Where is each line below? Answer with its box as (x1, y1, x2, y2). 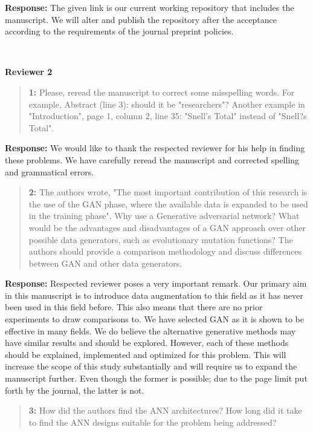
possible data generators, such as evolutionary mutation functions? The (28, 233, 293, 246)
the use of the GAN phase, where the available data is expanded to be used (28, 197, 308, 210)
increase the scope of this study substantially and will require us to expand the (5, 360, 297, 373)
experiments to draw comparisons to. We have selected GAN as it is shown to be (5, 313, 304, 325)
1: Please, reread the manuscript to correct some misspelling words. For (28, 85, 295, 98)
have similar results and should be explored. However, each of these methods (5, 336, 289, 349)
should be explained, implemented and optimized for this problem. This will (5, 348, 286, 360)
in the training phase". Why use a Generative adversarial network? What (28, 209, 300, 222)
